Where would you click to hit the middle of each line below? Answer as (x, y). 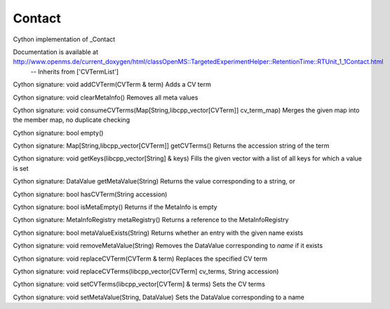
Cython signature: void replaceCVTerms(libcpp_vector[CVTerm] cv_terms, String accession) (146, 271)
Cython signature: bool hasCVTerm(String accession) (90, 194)
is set (21, 168)
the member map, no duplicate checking (71, 120)
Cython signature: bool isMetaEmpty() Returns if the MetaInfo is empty (115, 207)
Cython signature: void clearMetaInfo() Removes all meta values (106, 97)
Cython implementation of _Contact (64, 39)
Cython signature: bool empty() (58, 132)
